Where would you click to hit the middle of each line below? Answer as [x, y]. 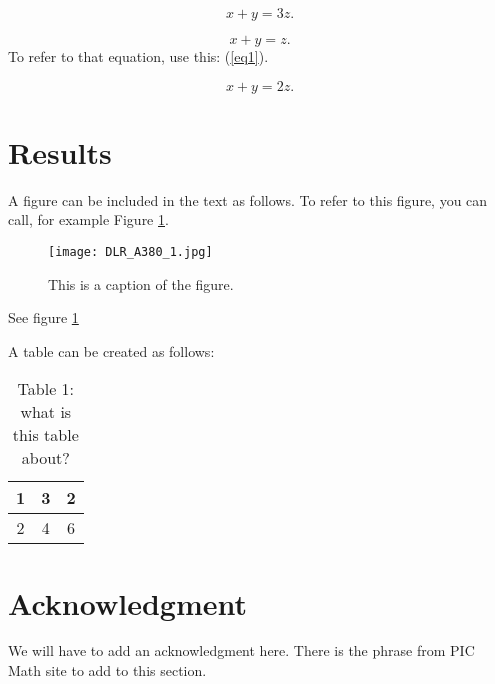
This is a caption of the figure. [141, 283]
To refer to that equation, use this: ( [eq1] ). [138, 56]
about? [45, 458]
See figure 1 [43, 317]
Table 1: [46, 389]
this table [45, 435]
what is [46, 412]
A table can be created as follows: [111, 350]
